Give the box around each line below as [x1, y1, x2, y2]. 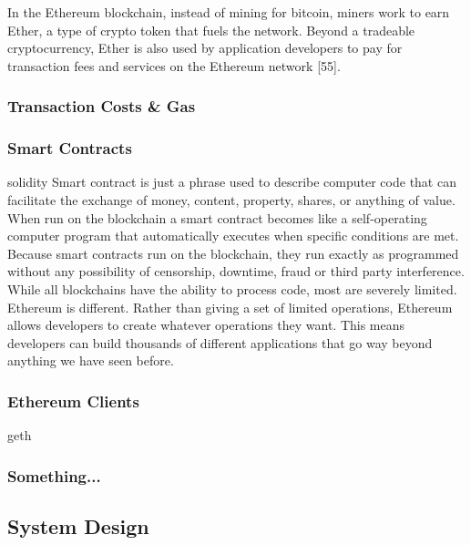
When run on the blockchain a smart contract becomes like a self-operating [7, 208, 427, 227]
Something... [7, 464, 101, 487]
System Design [7, 512, 149, 540]
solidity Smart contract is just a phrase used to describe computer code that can [7, 172, 456, 191]
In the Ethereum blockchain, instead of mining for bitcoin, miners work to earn [7, 3, 450, 21]
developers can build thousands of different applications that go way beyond [7, 333, 433, 352]
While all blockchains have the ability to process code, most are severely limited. [7, 280, 457, 298]
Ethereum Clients [7, 389, 139, 412]
